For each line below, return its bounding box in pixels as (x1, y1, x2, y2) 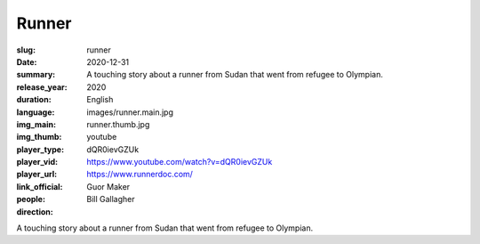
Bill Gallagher (86, 194, 135, 205)
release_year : (16, 81, 68, 93)
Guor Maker (86, 181, 131, 191)
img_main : (16, 118, 57, 129)
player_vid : (16, 157, 58, 167)
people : (16, 194, 46, 205)
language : (16, 107, 55, 118)
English (86, 94, 114, 105)
